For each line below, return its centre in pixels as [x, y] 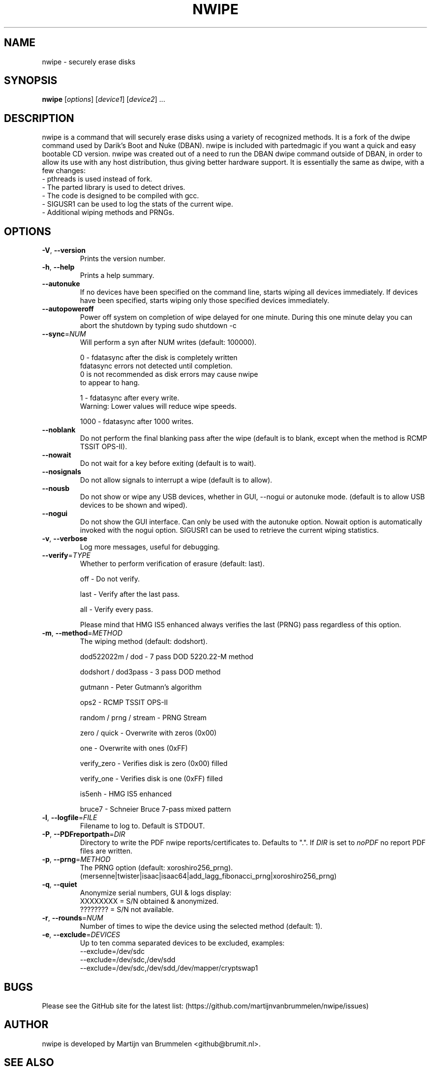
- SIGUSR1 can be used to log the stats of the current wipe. [138, 204]
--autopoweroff [68, 309]
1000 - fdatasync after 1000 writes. [137, 422]
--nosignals [62, 472]
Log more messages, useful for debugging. [150, 547]
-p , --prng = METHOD [76, 859]
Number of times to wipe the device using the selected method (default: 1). [201, 926]
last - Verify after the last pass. [130, 594]
